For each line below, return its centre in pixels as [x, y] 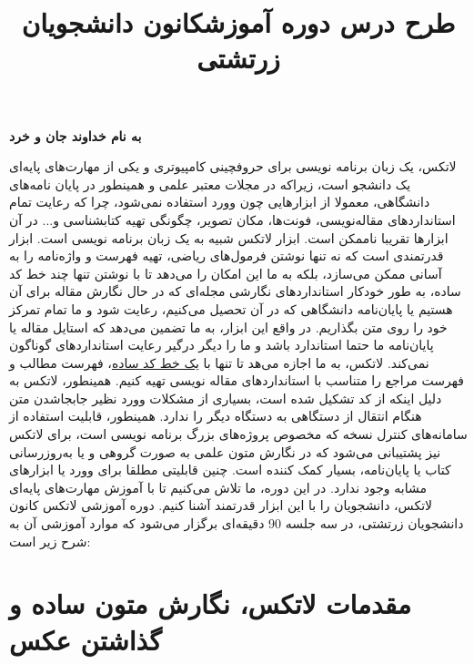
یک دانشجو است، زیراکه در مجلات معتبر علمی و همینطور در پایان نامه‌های [210, 184]
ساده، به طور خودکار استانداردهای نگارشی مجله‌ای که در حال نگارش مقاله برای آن [235, 291]
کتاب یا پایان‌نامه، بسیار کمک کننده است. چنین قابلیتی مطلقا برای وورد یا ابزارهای [230, 470]
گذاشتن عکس [86, 639]
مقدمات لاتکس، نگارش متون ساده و [210, 603]
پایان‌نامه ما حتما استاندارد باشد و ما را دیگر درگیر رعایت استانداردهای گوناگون [222, 345]
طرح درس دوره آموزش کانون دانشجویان [238, 22]
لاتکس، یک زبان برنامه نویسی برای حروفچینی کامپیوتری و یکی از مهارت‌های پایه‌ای [233, 166]
